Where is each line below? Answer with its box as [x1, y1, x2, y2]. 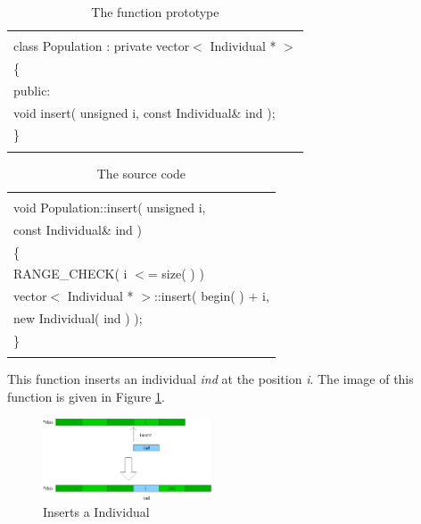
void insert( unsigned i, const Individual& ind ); [13, 103, 276, 121]
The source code [96, 163, 186, 182]
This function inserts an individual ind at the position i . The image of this [7, 370, 414, 388]
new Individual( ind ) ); [13, 309, 143, 328]
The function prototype [91, 3, 219, 21]
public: [13, 80, 51, 99]
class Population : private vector [13, 37, 190, 55]
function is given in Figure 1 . [7, 387, 165, 405]
